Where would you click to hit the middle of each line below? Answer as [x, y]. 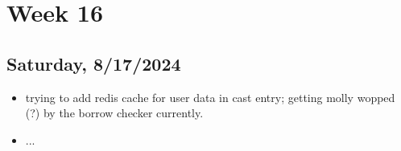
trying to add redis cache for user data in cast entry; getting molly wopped [210, 97]
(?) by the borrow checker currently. [114, 113]
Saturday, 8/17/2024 [94, 63]
